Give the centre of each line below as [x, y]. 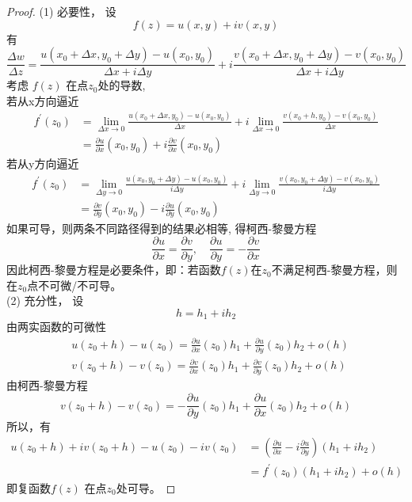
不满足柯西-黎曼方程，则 [334, 270]
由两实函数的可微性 [56, 327]
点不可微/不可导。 [74, 285]
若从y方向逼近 [43, 163]
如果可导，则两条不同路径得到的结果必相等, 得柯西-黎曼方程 [162, 228]
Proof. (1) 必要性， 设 [61, 11]
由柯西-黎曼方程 [47, 384]
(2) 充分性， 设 [45, 300]
